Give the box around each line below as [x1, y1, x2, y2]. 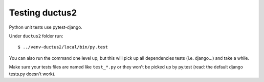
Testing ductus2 [9, 7, 77, 18]
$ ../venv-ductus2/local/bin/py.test [18, 44, 109, 50]
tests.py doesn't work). [9, 71, 56, 77]
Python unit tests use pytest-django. [9, 24, 83, 30]
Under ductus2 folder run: [9, 33, 63, 39]
